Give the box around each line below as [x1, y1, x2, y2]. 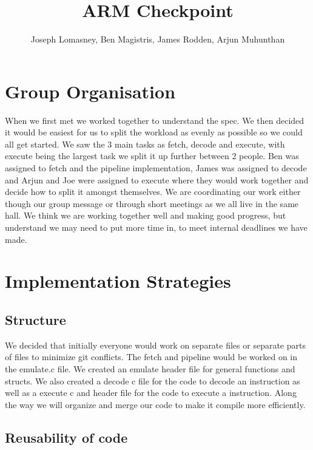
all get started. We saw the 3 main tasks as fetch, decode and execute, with [5, 137, 285, 150]
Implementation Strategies [5, 268, 231, 293]
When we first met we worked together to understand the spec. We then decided [5, 114, 305, 126]
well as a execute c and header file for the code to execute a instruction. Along [5, 386, 297, 399]
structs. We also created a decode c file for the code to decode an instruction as [5, 374, 300, 387]
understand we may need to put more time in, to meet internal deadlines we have [5, 221, 308, 233]
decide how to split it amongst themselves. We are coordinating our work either [5, 185, 301, 198]
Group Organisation [5, 78, 176, 103]
